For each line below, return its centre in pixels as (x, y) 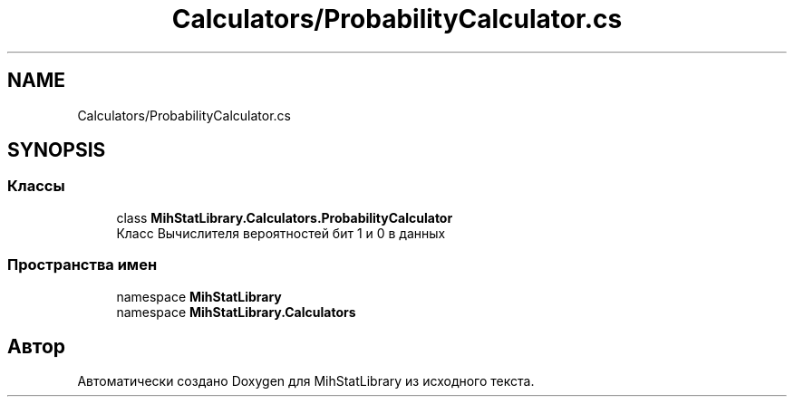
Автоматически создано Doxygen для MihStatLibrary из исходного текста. (306, 381)
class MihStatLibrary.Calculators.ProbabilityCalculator (285, 217)
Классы (36, 186)
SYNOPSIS (57, 150)
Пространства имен (82, 265)
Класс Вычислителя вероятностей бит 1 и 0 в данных (281, 233)
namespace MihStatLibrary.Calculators (236, 312)
